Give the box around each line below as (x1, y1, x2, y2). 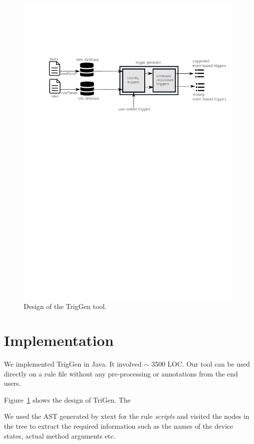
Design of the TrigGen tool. (24, 301, 107, 311)
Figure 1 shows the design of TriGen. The (4, 394, 131, 405)
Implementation (4, 330, 114, 350)
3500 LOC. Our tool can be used (151, 359, 250, 369)
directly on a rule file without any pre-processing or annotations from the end (4, 368, 238, 378)
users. (4, 378, 21, 388)
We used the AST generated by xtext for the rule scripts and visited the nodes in (4, 411, 250, 421)
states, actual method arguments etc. (4, 430, 116, 441)
